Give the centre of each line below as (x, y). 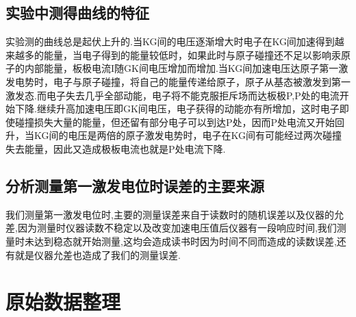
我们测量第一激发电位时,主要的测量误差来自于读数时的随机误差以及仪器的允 (175, 214)
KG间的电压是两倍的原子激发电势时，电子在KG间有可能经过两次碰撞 (188, 135)
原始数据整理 (63, 302)
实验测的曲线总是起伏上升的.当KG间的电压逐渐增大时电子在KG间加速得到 (170, 41)
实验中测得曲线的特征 (77, 13)
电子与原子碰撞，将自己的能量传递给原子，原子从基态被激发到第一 (202, 81)
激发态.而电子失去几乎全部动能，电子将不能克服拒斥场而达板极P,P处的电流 (173, 95)
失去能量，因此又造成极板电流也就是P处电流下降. (116, 148)
